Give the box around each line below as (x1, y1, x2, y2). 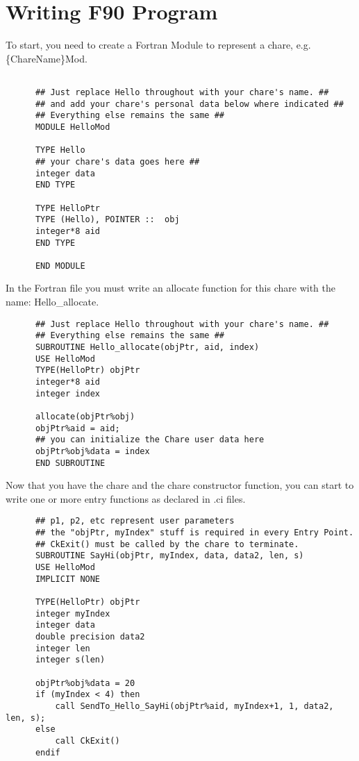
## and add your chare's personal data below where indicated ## (35, 99, 344, 109)
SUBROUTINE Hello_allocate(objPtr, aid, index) (35, 342, 260, 352)
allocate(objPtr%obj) (35, 411, 135, 421)
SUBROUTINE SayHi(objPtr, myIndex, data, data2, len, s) (35, 551, 304, 561)
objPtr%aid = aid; (35, 423, 120, 433)
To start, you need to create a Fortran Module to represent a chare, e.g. (6, 37, 311, 52)
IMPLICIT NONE (35, 574, 101, 584)
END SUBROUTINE (35, 458, 106, 468)
